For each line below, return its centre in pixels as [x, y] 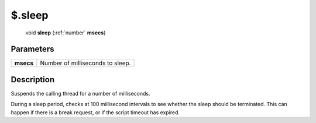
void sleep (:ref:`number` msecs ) [66, 33]
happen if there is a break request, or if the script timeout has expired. [95, 112]
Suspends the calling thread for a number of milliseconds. [80, 93]
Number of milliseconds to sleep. [85, 63]
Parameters [32, 49]
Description [33, 80]
